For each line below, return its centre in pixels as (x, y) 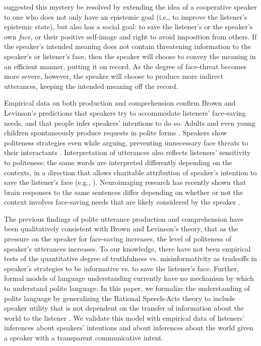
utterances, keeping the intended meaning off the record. (91, 86)
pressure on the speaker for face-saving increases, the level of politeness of (118, 239)
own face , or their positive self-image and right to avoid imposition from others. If (130, 36)
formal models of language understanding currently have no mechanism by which (129, 278)
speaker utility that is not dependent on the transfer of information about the (124, 308)
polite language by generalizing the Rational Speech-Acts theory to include (120, 298)
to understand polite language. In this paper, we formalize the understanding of (127, 288)
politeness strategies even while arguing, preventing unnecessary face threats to (126, 142)
